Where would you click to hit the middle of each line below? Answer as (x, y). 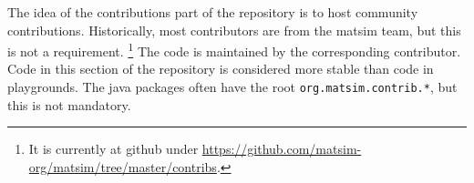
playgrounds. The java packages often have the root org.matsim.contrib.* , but (232, 87)
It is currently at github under (113, 149)
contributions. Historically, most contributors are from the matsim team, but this (234, 30)
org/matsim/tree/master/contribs (123, 166)
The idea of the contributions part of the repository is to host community (213, 12)
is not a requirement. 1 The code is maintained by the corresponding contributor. (234, 50)
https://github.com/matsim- (282, 149)
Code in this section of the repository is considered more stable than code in (221, 69)
